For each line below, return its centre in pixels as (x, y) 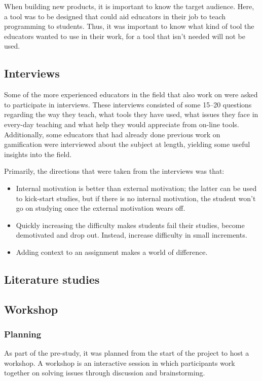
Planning (23, 334)
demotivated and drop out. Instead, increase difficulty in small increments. (132, 235)
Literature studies (52, 279)
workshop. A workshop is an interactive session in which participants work (120, 363)
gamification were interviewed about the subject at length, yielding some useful (127, 144)
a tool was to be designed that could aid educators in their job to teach (115, 16)
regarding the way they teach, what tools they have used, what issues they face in (131, 114)
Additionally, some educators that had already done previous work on (112, 134)
